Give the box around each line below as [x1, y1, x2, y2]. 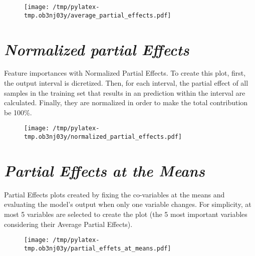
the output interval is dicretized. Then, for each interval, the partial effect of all [4, 78, 248, 88]
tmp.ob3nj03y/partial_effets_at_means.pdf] [24, 244, 171, 252]
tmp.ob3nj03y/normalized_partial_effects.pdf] [24, 133, 182, 141]
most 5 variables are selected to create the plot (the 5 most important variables [4, 209, 247, 219]
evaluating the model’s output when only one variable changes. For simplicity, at [4, 199, 251, 209]
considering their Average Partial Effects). [4, 218, 133, 229]
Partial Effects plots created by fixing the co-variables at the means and [4, 189, 225, 199]
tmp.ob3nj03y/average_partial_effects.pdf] [24, 12, 171, 19]
